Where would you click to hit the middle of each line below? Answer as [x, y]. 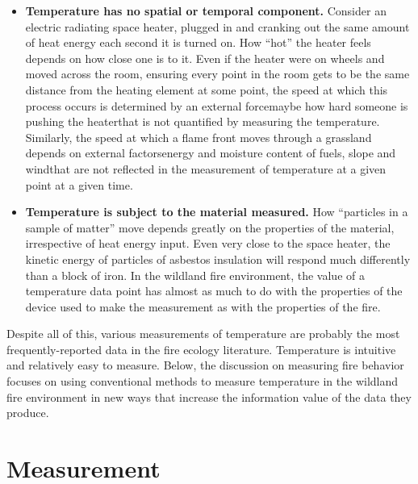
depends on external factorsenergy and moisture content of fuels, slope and [211, 153]
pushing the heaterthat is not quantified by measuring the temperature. [203, 121]
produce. [28, 413]
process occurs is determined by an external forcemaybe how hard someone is [217, 105]
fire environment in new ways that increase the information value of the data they [209, 396]
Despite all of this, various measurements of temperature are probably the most [203, 334]
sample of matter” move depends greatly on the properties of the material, [210, 227]
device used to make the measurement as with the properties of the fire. [203, 306]
